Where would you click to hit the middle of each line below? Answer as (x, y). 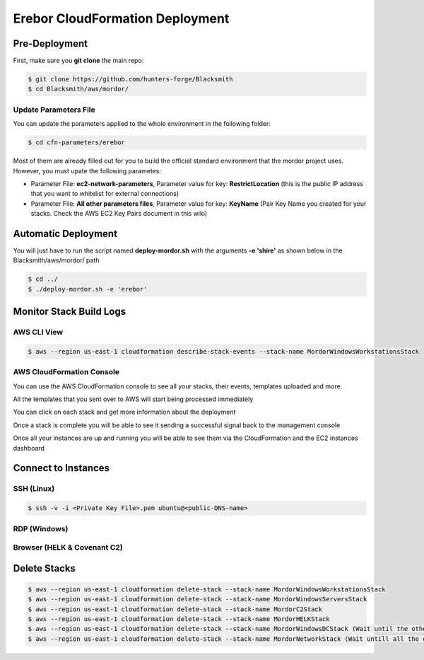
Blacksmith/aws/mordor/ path (56, 260)
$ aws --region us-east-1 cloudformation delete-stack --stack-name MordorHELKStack (179, 619)
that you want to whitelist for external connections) (105, 194)
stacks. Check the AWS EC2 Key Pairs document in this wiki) (119, 214)
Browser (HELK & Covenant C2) (68, 548)
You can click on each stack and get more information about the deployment (124, 412)
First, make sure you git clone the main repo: (78, 61)
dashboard (29, 448)
